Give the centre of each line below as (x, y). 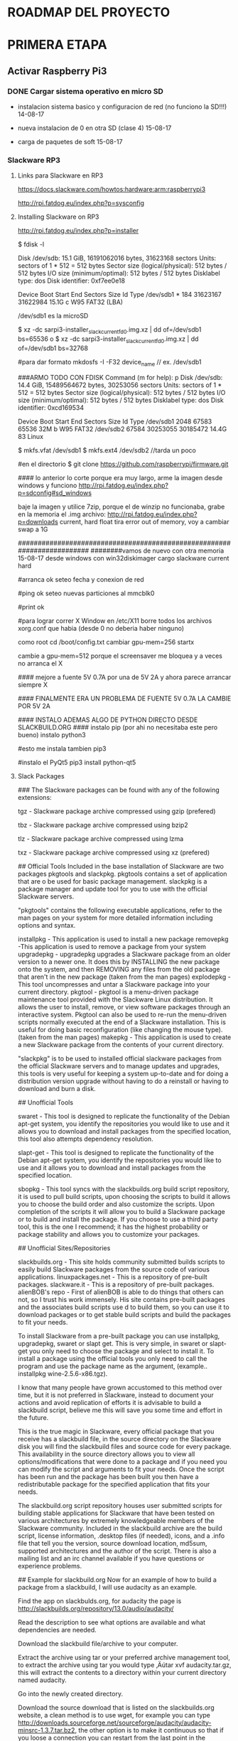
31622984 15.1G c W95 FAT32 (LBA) (70, 302)
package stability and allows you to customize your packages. (109, 1234)
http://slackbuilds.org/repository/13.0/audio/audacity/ (96, 1608)
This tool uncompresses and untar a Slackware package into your (114, 984)
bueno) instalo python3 (52, 734)
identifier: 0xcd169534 (50, 407)
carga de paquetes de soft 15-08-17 (70, 142)
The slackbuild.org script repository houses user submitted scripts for (120, 1505)
